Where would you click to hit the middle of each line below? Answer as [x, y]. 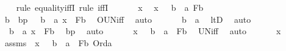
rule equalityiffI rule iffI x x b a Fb [110, 7]
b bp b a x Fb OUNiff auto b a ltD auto [128, 19]
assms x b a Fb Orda [58, 42]
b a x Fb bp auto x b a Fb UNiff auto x [145, 31]
